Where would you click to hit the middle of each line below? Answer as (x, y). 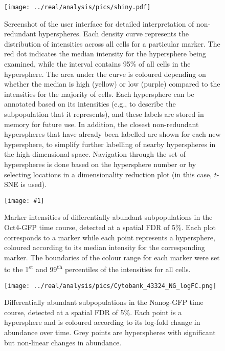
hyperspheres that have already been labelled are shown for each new (112, 134)
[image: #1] (24, 201)
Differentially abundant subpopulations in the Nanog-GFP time (104, 302)
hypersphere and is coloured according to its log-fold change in (102, 322)
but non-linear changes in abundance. (63, 342)
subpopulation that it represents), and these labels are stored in (104, 114)
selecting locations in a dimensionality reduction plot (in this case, (108, 174)
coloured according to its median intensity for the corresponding (105, 247)
